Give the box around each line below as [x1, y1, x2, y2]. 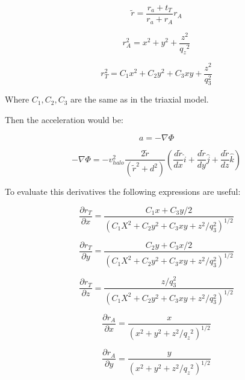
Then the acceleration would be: [5, 113, 123, 125]
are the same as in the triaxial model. [70, 93, 209, 106]
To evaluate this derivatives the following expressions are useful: [5, 185, 241, 198]
